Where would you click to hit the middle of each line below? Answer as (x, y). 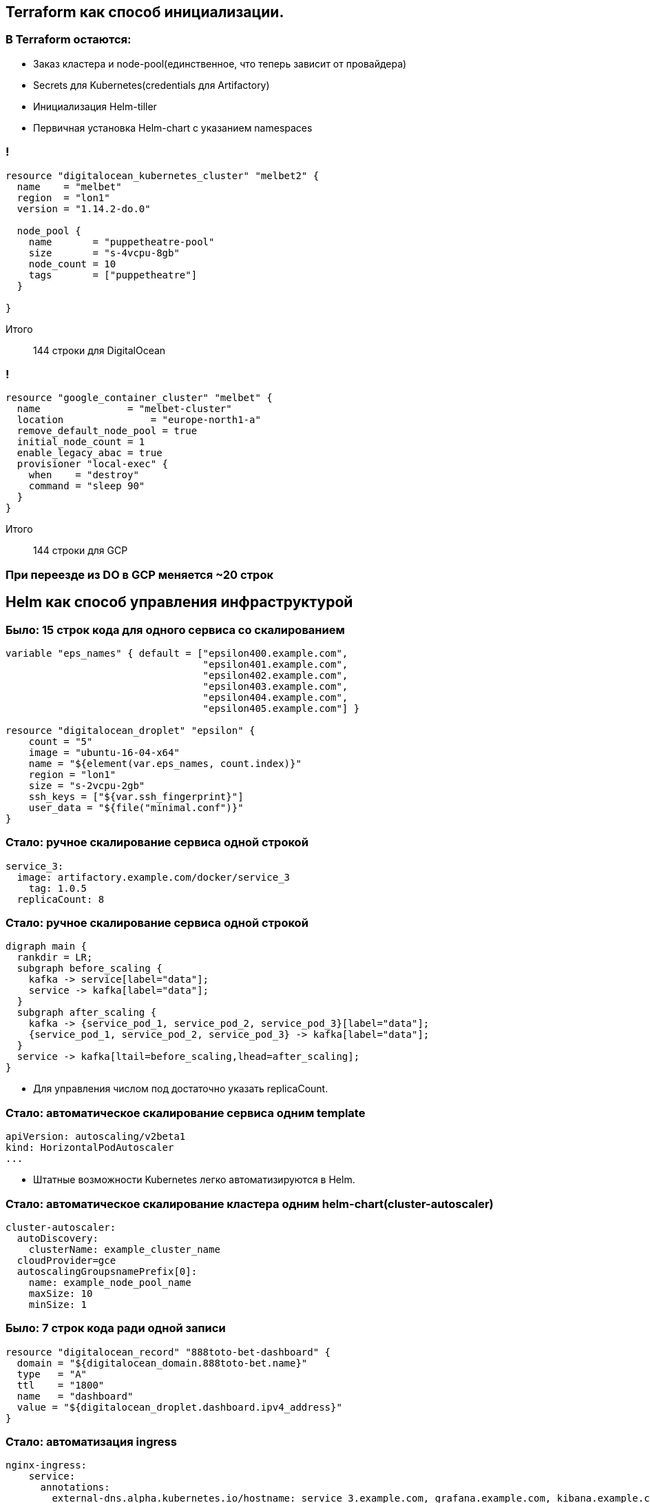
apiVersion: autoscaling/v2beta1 (96, 1137)
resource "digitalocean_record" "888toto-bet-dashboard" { (168, 1352)
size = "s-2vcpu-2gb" (87, 785)
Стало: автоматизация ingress (91, 1442)
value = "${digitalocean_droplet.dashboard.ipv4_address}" (179, 1407)
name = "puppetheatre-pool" (122, 242)
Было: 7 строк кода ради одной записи (116, 1328)
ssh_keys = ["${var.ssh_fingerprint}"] (136, 796)
